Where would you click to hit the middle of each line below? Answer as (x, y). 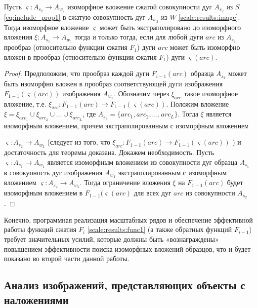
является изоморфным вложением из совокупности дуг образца (142, 162)
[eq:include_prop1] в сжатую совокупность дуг (75, 17)
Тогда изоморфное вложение (46, 27)
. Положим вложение (198, 103)
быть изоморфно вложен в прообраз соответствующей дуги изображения (113, 84)
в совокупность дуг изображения (53, 172)
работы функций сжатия (40, 229)
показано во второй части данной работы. (67, 258)
